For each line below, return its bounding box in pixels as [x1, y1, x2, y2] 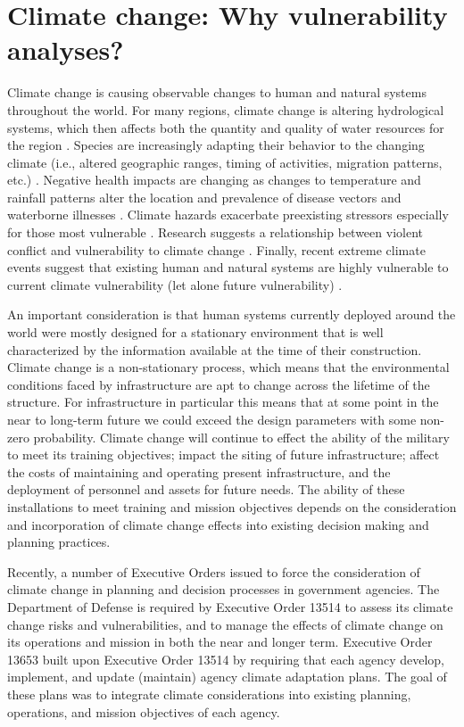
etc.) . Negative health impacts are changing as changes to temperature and [7, 170, 421, 189]
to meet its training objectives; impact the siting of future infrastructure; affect [7, 445, 440, 464]
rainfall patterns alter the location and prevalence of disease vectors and [7, 187, 402, 206]
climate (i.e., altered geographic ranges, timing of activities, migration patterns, [7, 153, 443, 171]
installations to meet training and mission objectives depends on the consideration [7, 497, 457, 516]
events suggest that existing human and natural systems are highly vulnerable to [7, 258, 449, 277]
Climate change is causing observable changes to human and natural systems [7, 83, 427, 102]
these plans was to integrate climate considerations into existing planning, [7, 684, 411, 703]
